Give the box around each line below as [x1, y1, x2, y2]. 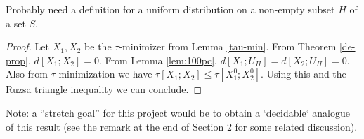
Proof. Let [6, 39, 49, 54]
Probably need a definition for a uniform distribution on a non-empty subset [6, 2, 335, 16]
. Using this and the [260, 66, 346, 81]
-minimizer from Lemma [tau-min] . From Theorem [119, 39, 337, 54]
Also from [6, 66, 48, 81]
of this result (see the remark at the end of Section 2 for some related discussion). [6, 119, 358, 133]
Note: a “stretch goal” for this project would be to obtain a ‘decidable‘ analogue [6, 105, 350, 119]
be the [84, 39, 112, 54]
